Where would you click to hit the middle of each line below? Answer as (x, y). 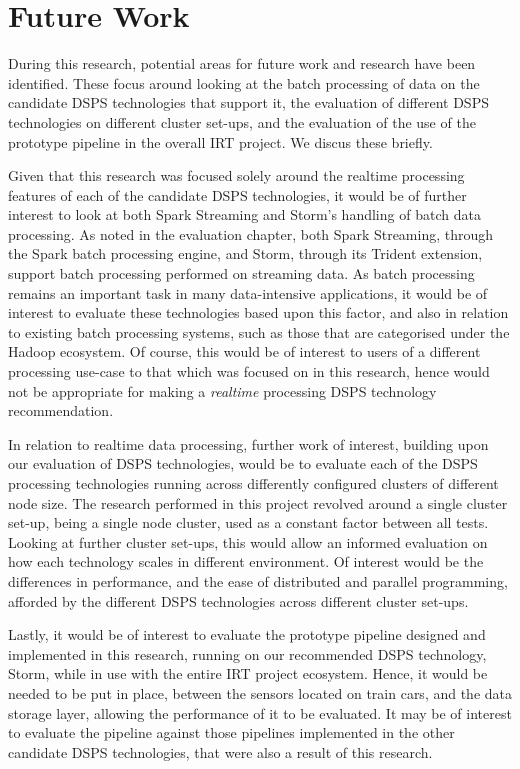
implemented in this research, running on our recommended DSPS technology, (247, 653)
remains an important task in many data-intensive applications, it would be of (248, 292)
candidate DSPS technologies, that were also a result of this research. (220, 751)
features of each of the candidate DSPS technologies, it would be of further (237, 194)
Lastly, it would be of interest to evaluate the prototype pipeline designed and (247, 634)
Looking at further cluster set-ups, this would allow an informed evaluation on (248, 541)
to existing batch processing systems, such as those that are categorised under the (259, 331)
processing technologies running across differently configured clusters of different (253, 483)
